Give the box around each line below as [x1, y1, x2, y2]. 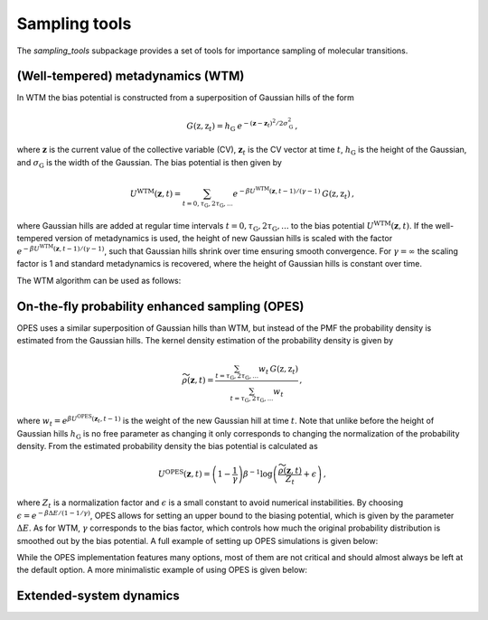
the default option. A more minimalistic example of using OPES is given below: [16, 565, 307, 576]
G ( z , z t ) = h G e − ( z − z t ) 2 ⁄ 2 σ [186, 117, 288, 133]
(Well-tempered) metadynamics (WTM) [16, 69, 245, 84]
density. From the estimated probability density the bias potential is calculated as [16, 441, 318, 452]
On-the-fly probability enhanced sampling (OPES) [16, 298, 305, 314]
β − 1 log [242, 467, 273, 479]
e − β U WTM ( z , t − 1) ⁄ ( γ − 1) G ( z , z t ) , [232, 185, 354, 201]
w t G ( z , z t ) [258, 364, 298, 377]
